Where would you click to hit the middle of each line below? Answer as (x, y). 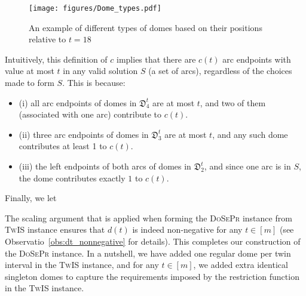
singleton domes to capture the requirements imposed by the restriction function (152, 276)
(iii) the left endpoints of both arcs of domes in (105, 166)
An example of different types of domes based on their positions (146, 27)
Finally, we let (31, 198)
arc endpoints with (257, 59)
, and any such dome (250, 134)
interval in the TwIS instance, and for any (82, 265)
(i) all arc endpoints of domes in (78, 102)
